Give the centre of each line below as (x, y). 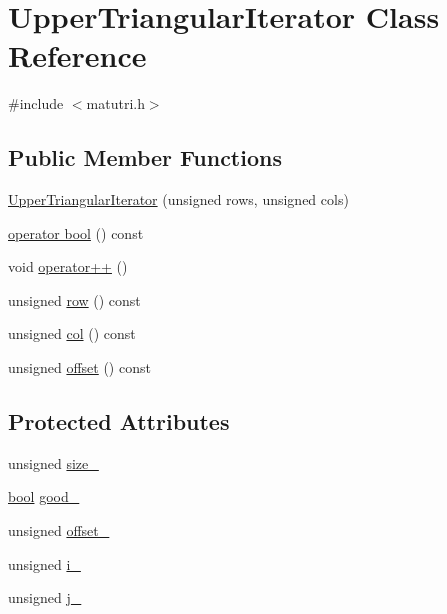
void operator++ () (68, 266)
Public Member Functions (145, 157)
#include (36, 103)
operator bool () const (76, 232)
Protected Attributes (119, 421)
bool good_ (44, 496)
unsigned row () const (74, 299)
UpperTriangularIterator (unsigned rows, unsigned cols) (178, 199)
